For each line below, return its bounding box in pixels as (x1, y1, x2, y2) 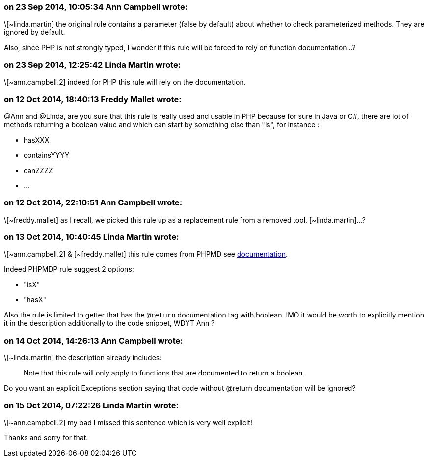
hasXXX (24, 135, 50, 144)
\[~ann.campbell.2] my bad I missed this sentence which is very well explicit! (4, 418, 252, 427)
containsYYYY (24, 150, 70, 159)
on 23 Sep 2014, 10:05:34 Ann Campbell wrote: (4, 2, 188, 12)
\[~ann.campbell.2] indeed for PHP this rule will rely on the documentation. (4, 78, 246, 86)
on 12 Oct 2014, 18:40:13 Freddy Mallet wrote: (4, 94, 182, 104)
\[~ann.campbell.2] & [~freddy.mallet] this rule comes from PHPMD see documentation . (4, 250, 288, 259)
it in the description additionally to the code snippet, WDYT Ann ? (4, 319, 215, 328)
